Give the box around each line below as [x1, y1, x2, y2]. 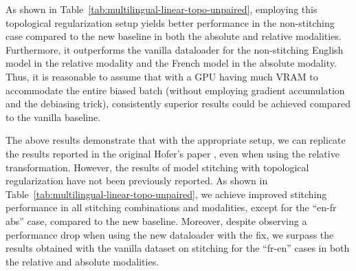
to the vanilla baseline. [5, 109, 101, 124]
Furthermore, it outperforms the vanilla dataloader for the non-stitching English [5, 42, 344, 56]
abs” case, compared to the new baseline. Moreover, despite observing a [5, 213, 307, 228]
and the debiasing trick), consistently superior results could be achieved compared [5, 96, 351, 111]
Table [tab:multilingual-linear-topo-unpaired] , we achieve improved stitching [5, 186, 327, 201]
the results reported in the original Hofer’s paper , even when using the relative [5, 146, 340, 160]
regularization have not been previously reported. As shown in [5, 173, 268, 188]
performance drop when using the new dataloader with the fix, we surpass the [5, 227, 334, 241]
